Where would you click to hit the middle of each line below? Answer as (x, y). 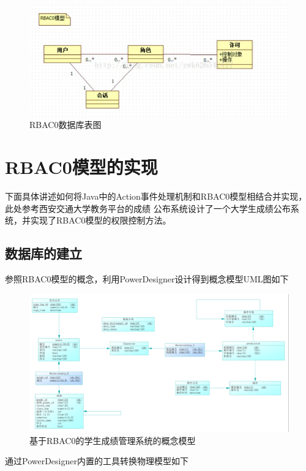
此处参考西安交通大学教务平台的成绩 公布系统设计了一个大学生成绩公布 (148, 208)
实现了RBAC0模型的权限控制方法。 (101, 220)
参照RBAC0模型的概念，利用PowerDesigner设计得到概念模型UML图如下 (147, 279)
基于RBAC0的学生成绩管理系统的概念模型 (113, 440)
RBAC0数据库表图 (65, 125)
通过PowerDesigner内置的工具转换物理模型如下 (97, 461)
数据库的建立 (43, 253)
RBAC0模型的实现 (81, 167)
